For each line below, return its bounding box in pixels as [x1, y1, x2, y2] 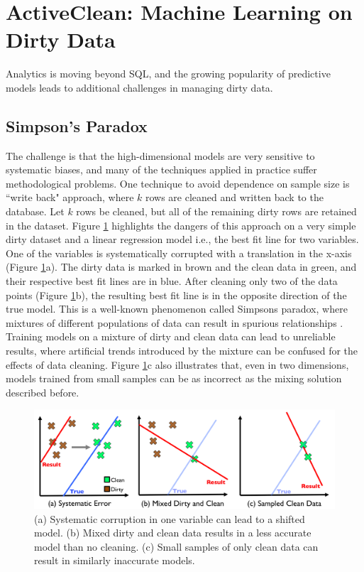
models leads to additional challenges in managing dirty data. [6, 80, 273, 95]
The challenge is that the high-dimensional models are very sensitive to [6, 148, 315, 163]
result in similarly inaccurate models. [34, 553, 195, 568]
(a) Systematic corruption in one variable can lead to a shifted [34, 511, 305, 526]
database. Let [6, 204, 65, 219]
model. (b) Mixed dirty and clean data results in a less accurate [34, 525, 311, 540]
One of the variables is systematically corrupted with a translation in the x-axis [6, 245, 352, 260]
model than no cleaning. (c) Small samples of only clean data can [34, 539, 319, 554]
